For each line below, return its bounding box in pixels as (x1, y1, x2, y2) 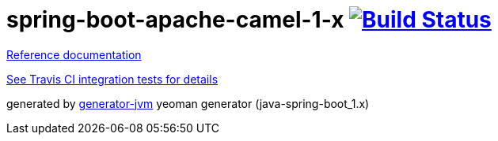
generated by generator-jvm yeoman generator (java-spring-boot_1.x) (6, 96, 370, 110)
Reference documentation (6, 47, 142, 61)
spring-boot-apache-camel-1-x (6, 6, 344, 33)
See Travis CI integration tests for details (6, 72, 219, 86)
